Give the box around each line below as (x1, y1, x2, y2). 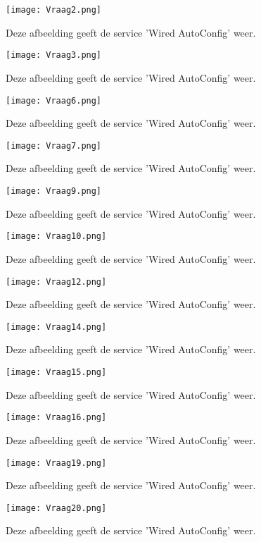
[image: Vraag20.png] (6, 503, 107, 513)
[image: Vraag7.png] (6, 140, 102, 151)
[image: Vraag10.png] (6, 231, 107, 242)
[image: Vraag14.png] (6, 321, 107, 332)
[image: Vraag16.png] (6, 412, 107, 423)
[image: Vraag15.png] (6, 367, 107, 377)
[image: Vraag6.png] (6, 95, 102, 106)
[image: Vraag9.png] (6, 186, 102, 196)
